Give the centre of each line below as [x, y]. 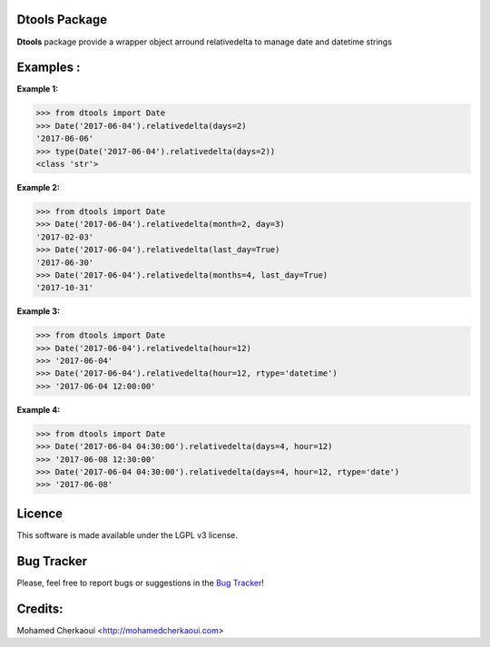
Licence [40, 513]
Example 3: [39, 311]
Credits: [40, 608]
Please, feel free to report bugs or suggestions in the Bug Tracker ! [141, 583]
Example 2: [39, 187]
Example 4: [39, 409]
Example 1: [38, 89]
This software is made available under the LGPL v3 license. [127, 534]
